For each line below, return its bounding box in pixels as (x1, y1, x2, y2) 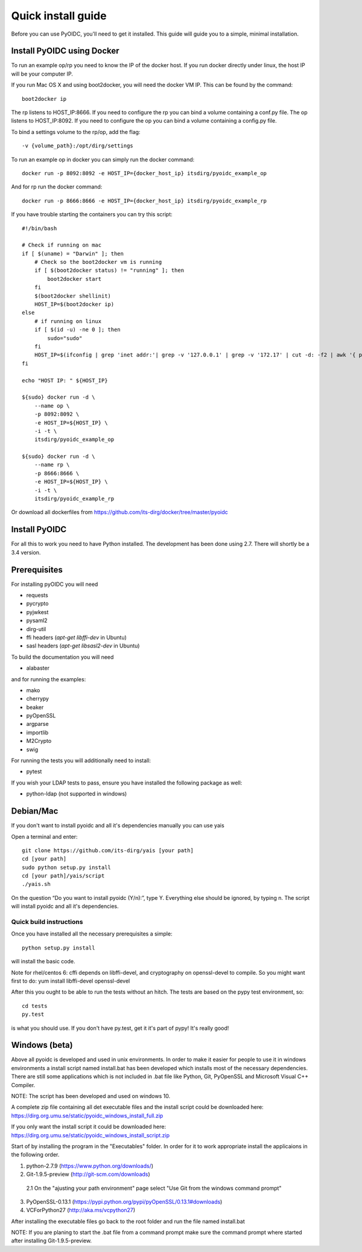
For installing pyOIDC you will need (11, 580, 98, 588)
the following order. (11, 1151, 60, 1158)
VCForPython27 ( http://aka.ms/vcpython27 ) (26, 1207, 136, 1214)
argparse (26, 721, 49, 728)
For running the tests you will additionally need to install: (11, 757, 151, 764)
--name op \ (34, 402, 70, 409)
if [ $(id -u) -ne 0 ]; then (34, 326, 121, 333)
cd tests (22, 1003, 48, 1009)
